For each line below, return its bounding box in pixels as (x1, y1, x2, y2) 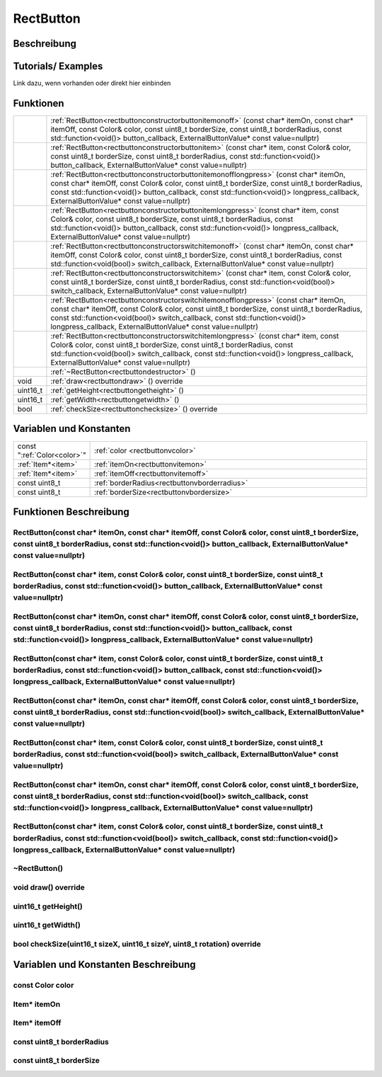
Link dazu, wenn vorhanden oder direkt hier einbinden (13, 79, 171, 88)
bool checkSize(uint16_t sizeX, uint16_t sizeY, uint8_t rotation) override (13, 939, 261, 949)
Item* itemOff (13, 1018, 62, 1028)
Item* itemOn (13, 999, 61, 1009)
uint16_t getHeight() (13, 901, 83, 911)
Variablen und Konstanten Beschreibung (13, 959, 196, 971)
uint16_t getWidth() (13, 921, 81, 930)
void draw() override (13, 882, 85, 892)
